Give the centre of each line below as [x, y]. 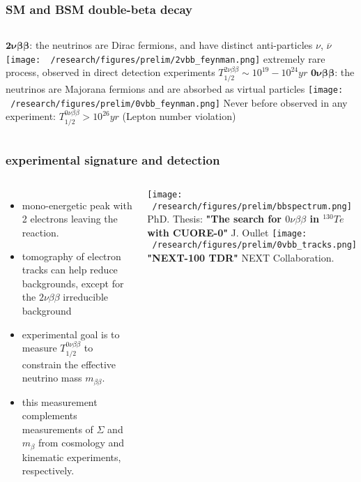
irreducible [86, 297]
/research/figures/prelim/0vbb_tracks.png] [254, 245]
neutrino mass [52, 378]
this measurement [60, 401]
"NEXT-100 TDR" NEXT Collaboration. [241, 258]
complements [49, 415]
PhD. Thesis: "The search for [214, 219]
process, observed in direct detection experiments [110, 72]
